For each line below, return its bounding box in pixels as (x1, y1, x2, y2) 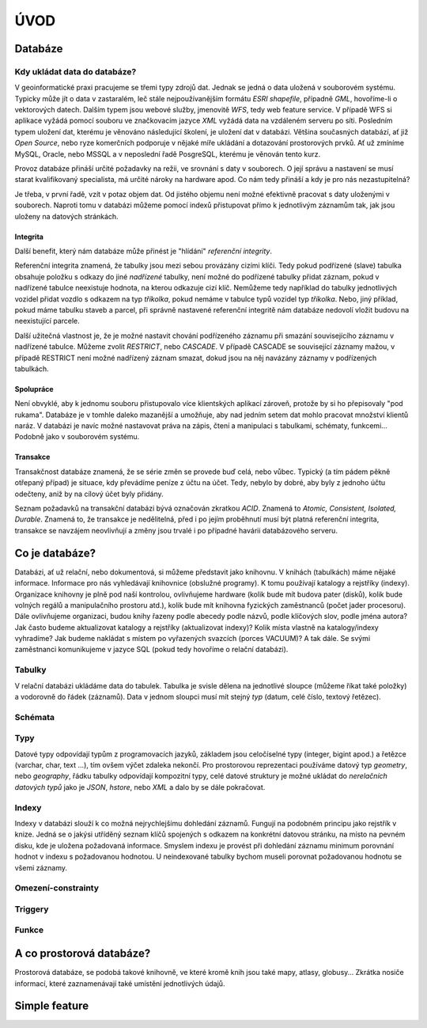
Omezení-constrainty (14, 882, 99, 893)
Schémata (14, 711, 55, 723)
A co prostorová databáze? (14, 946, 151, 961)
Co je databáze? (14, 546, 96, 560)
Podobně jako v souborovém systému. (14, 432, 140, 442)
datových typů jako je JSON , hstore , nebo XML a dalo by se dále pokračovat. (14, 782, 266, 791)
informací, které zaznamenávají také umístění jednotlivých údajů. (14, 978, 225, 988)
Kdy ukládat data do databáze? (14, 66, 137, 77)
